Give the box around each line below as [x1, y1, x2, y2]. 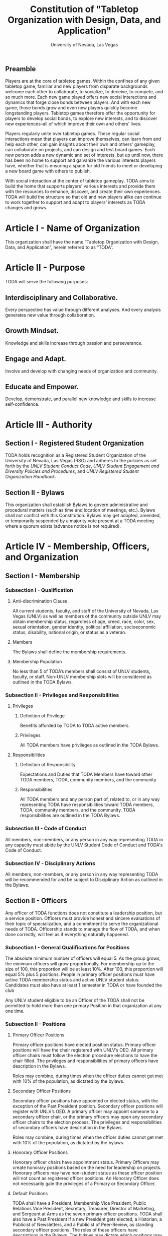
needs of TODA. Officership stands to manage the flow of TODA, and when [5, 926, 160, 932]
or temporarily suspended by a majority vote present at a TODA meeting [5, 518, 154, 524]
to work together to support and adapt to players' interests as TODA [5, 199, 145, 205]
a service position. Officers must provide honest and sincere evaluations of [5, 915, 160, 921]
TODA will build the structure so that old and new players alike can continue [5, 194, 161, 200]
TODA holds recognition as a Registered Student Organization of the [5, 452, 146, 458]
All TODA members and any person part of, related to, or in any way [20, 796, 160, 802]
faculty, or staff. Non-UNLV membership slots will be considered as [12, 674, 152, 680]
